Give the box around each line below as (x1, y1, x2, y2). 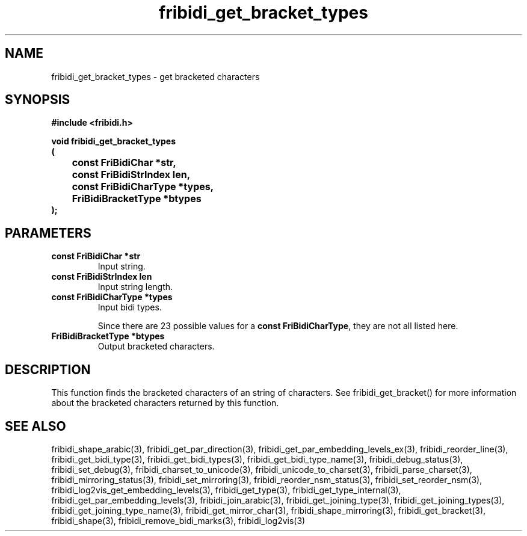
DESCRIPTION (5, 362, 91, 377)
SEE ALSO (5, 418, 66, 434)
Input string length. (97, 282, 173, 292)
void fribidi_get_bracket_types (51, 136, 176, 147)
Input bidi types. (97, 302, 162, 313)
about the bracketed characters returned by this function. (51, 398, 279, 408)
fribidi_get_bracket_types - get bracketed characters (51, 71, 260, 82)
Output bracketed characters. (97, 341, 215, 352)
